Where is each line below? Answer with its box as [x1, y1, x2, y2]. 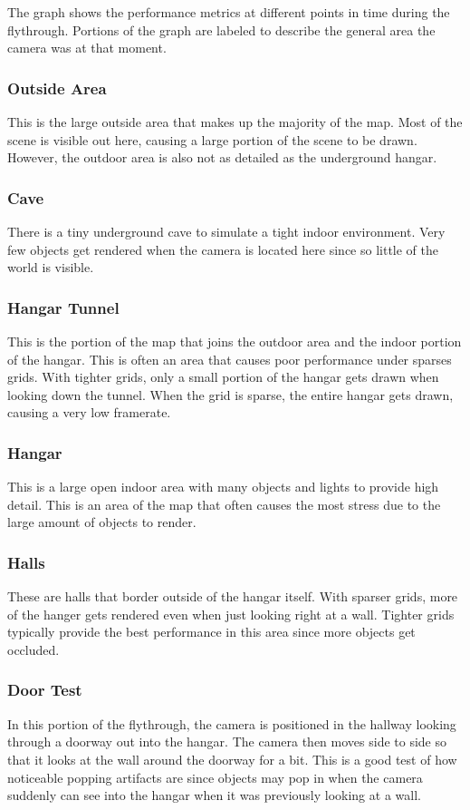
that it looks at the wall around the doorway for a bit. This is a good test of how [7, 749, 457, 768]
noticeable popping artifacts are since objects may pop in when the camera [7, 767, 423, 786]
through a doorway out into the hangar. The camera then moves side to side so [7, 732, 446, 751]
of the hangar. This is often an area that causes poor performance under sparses [7, 349, 452, 368]
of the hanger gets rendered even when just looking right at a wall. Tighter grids [7, 604, 455, 623]
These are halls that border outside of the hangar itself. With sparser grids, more [7, 587, 458, 606]
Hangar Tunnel [7, 296, 120, 318]
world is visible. [7, 258, 94, 277]
